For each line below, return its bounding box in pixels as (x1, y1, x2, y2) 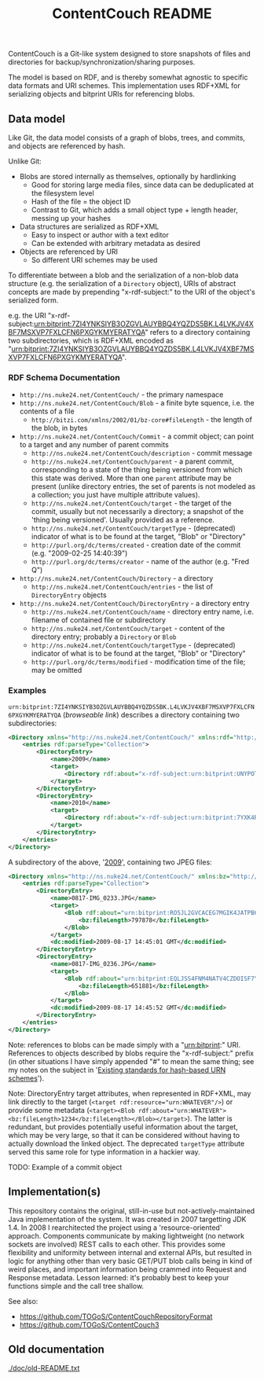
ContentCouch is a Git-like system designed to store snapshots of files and (8, 49, 251, 59)
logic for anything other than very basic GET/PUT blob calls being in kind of (8, 1256, 253, 1265)
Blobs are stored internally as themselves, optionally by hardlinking (19, 172, 236, 181)
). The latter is (187, 1114, 233, 1123)
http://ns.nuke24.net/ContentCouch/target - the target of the (31, 498, 232, 508)
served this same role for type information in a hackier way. (8, 1147, 200, 1156)
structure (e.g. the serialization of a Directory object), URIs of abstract (8, 279, 236, 288)
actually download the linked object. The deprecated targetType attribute (8, 1139, 245, 1148)
